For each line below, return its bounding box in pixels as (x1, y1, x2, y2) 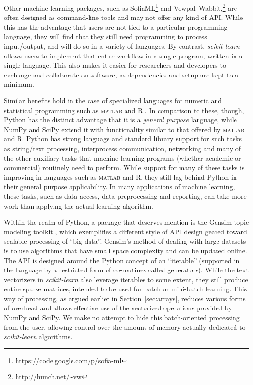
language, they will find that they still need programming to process (4, 31, 207, 41)
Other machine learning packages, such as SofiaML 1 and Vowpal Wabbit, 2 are (4, 1, 237, 13)
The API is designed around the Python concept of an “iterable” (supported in (4, 255, 240, 265)
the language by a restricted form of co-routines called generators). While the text (4, 265, 249, 275)
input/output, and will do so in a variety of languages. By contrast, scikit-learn (4, 41, 240, 51)
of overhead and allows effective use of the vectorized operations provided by (4, 303, 232, 313)
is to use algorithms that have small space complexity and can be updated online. (4, 245, 247, 255)
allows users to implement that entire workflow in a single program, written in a (4, 50, 243, 60)
